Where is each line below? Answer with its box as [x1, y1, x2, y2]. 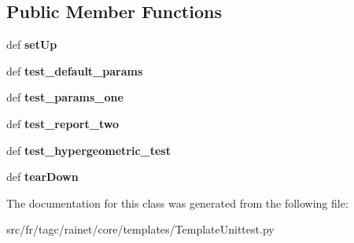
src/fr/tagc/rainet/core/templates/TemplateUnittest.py [6, 221, 275, 237]
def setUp [6, 36, 57, 53]
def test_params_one [6, 89, 124, 105]
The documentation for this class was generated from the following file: [6, 194, 348, 211]
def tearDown [6, 168, 79, 185]
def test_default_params [6, 62, 143, 79]
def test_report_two [6, 115, 119, 131]
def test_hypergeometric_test [6, 142, 171, 158]
